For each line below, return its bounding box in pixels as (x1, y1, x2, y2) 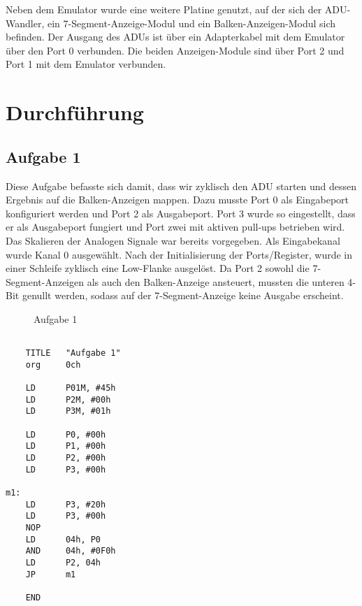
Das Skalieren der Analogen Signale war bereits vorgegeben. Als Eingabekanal (6, 233, 340, 247)
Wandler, (6, 15, 45, 30)
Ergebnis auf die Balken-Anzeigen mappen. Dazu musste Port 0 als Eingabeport (6, 192, 349, 207)
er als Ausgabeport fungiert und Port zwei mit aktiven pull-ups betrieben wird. (6, 219, 345, 234)
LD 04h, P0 (25, 534, 101, 544)
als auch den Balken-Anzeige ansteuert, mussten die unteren (87, 274, 345, 289)
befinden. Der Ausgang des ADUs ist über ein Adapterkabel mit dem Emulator (6, 29, 345, 44)
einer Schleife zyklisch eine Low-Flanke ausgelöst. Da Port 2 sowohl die (6, 261, 310, 275)
